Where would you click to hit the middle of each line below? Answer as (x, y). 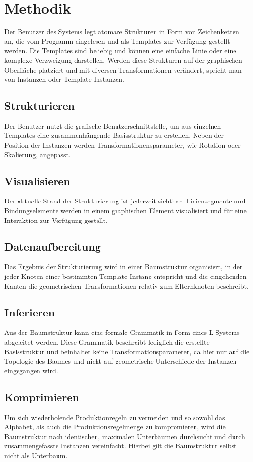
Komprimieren (42, 397)
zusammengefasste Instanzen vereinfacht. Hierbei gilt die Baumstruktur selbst (121, 446)
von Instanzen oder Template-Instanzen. (64, 79)
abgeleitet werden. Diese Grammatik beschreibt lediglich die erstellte (107, 342)
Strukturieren (39, 105)
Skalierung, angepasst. (38, 154)
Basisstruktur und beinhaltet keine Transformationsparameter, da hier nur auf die (127, 351)
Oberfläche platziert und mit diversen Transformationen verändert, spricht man (123, 69)
